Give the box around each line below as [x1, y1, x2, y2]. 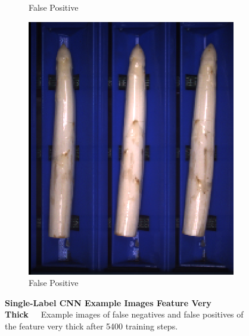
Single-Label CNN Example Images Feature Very [5, 296, 211, 309]
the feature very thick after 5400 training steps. [5, 319, 178, 332]
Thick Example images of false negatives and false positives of [5, 308, 244, 321]
